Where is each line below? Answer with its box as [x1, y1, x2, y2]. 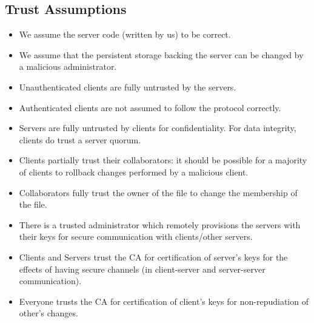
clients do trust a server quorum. [19, 133, 141, 146]
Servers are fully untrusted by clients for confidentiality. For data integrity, [19, 121, 296, 134]
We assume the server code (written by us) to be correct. [19, 28, 231, 41]
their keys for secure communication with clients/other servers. [19, 230, 253, 243]
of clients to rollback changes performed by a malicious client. [19, 165, 249, 178]
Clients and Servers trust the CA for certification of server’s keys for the [19, 250, 288, 263]
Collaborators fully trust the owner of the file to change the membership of [19, 186, 298, 199]
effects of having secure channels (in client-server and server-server [19, 262, 266, 275]
